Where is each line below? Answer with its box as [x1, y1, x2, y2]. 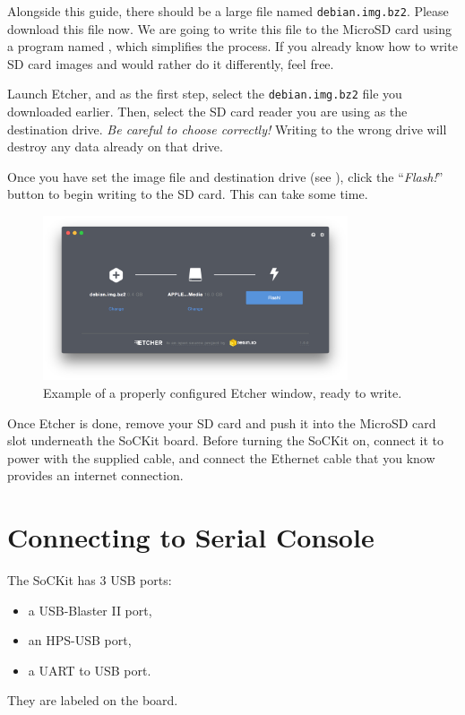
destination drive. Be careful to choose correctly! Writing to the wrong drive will [7, 119, 447, 138]
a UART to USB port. [28, 660, 151, 679]
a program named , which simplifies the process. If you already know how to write [7, 37, 458, 56]
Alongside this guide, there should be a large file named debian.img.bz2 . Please [7, 2, 449, 20]
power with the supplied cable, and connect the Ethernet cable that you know [7, 448, 435, 467]
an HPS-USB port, [28, 631, 132, 650]
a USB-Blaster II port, [28, 600, 152, 619]
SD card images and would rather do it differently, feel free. [7, 54, 334, 73]
